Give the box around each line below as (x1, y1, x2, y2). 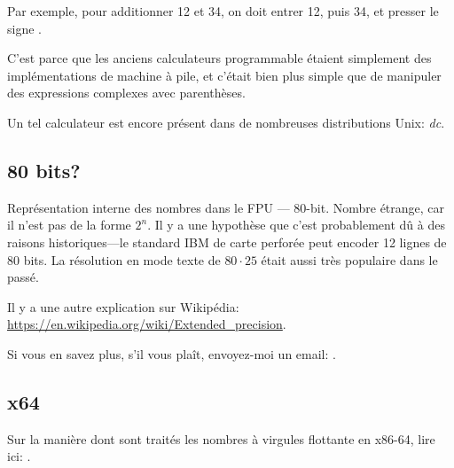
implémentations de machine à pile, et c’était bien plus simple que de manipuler (7, 66, 442, 84)
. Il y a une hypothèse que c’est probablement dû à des (147, 215, 445, 234)
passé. (7, 268, 39, 286)
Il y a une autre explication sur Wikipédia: (7, 297, 239, 316)
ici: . (7, 447, 31, 465)
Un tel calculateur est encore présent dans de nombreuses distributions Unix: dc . (7, 113, 445, 131)
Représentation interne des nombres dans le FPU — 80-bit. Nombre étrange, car (7, 198, 445, 216)
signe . (7, 19, 42, 37)
